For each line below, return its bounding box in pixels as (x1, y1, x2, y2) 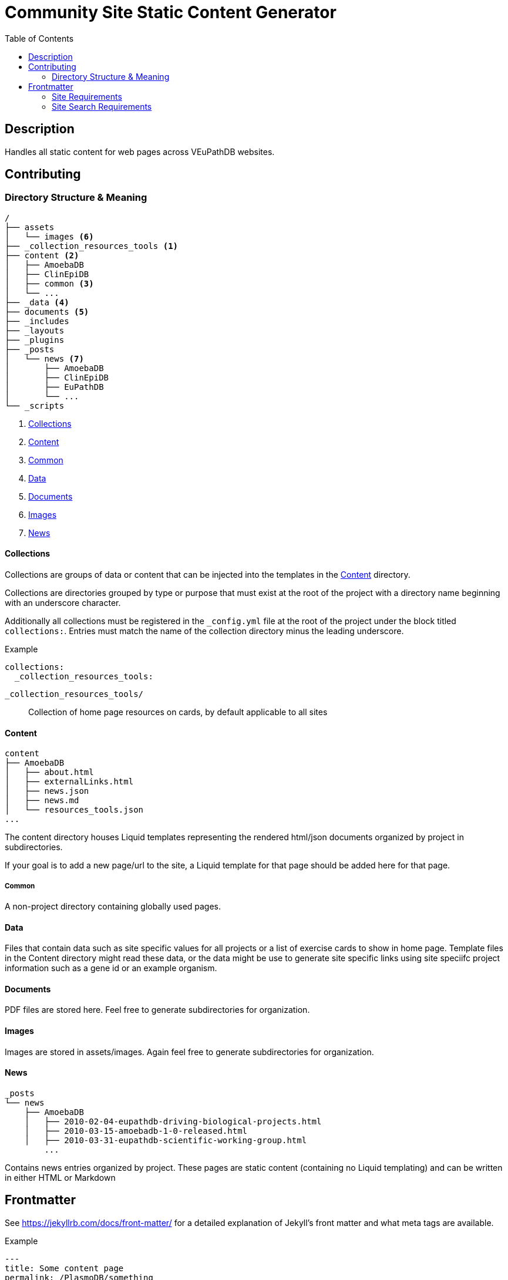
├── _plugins (5, 335, 65, 345)
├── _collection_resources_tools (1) (5, 241, 179, 251)
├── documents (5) (5, 306, 89, 316)
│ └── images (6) (5, 231, 94, 241)
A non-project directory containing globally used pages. (5, 901, 221, 912)
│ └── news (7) (5, 353, 84, 363)
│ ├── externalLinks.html (5, 777, 134, 787)
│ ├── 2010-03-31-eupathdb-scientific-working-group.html (24, 1135, 307, 1145)
